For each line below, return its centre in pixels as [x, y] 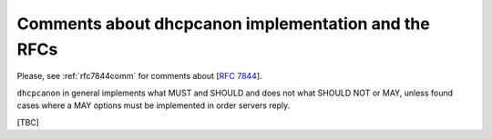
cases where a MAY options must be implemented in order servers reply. [154, 105]
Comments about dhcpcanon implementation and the [223, 24]
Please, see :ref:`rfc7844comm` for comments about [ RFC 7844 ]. [140, 76]
